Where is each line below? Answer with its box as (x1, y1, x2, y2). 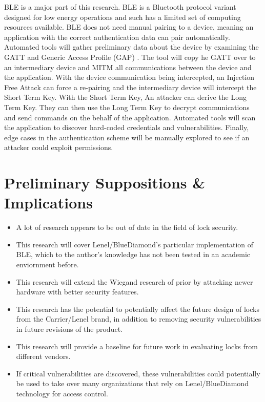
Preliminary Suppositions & (4, 172, 206, 193)
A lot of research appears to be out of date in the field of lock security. (16, 222, 238, 232)
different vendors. (16, 351, 71, 362)
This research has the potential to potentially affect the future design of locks (16, 303, 259, 314)
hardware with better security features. (16, 286, 139, 297)
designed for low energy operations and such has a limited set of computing (4, 11, 241, 22)
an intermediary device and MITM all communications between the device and (4, 61, 252, 72)
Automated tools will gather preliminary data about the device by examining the (4, 41, 259, 52)
